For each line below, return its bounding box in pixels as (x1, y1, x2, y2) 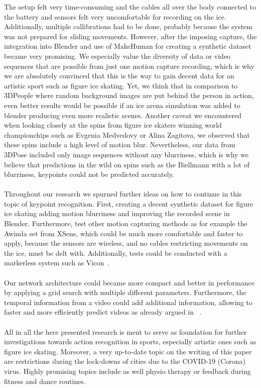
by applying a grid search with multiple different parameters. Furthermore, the (4, 287, 246, 298)
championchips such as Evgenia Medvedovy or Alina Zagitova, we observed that (4, 129, 250, 140)
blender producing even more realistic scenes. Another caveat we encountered (4, 110, 241, 120)
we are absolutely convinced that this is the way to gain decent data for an (4, 70, 234, 81)
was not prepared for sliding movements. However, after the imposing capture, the (4, 31, 257, 41)
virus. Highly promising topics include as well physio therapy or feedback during (4, 365, 251, 376)
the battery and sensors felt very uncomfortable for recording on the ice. (4, 11, 226, 22)
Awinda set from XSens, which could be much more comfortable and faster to (4, 228, 243, 238)
